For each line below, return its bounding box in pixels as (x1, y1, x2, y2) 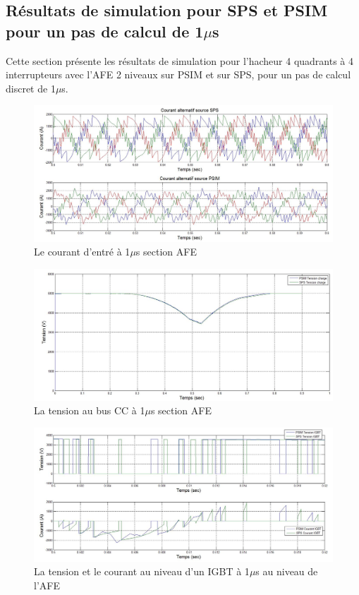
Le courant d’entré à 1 (34, 244, 130, 259)
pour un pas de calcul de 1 (6, 20, 204, 42)
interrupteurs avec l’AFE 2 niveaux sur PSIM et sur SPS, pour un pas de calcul (6, 67, 351, 82)
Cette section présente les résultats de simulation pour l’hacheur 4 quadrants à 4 (6, 53, 354, 68)
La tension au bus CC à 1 (34, 403, 145, 418)
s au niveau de (255, 564, 318, 579)
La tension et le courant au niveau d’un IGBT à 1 (34, 564, 250, 579)
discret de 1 (6, 80, 56, 95)
